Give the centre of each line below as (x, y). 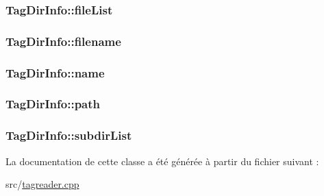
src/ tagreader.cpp (42, 184)
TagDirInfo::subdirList (69, 135)
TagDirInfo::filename (63, 41)
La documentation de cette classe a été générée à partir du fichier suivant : (162, 161)
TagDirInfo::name (55, 72)
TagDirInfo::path (53, 104)
